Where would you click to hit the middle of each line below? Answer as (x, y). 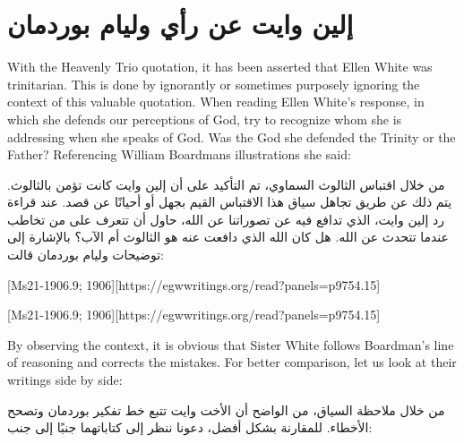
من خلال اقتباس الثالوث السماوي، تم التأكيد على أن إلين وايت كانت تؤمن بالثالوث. (226, 184)
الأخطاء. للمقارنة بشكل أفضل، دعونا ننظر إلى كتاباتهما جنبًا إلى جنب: (190, 427)
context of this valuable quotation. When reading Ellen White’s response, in (216, 102)
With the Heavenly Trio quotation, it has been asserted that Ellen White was (220, 67)
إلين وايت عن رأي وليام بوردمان (180, 24)
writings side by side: (65, 380)
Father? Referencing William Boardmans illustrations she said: (179, 154)
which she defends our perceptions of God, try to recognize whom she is (205, 119)
